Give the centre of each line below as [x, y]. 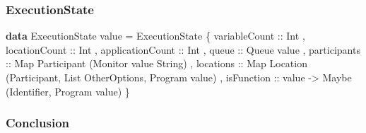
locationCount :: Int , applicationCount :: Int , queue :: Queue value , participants [183, 49]
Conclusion [37, 123]
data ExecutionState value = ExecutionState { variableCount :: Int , [155, 36]
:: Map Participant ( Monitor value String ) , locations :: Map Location [157, 63]
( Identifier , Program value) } [68, 91]
